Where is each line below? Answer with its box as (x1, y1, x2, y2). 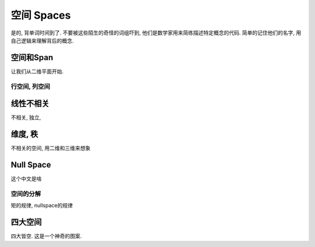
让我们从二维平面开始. (10, 68, 64, 75)
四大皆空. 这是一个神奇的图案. (10, 232, 82, 239)
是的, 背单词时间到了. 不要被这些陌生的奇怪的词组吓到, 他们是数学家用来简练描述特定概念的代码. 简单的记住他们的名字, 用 (10, 29, 302, 36)
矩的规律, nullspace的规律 (10, 202, 73, 209)
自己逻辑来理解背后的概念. (10, 37, 74, 44)
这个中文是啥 (10, 175, 42, 182)
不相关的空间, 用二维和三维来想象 (10, 145, 90, 152)
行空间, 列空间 (10, 82, 50, 91)
